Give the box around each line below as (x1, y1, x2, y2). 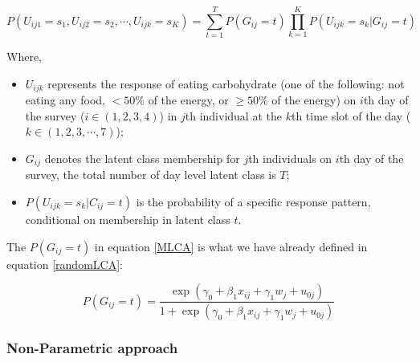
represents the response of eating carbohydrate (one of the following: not (47, 75, 405, 92)
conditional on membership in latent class (25, 211, 230, 227)
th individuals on (248, 149, 332, 166)
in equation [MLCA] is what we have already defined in (94, 238, 368, 254)
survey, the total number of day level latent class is (25, 166, 276, 183)
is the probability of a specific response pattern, (136, 193, 371, 209)
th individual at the (185, 107, 282, 124)
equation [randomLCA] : (6, 255, 123, 272)
